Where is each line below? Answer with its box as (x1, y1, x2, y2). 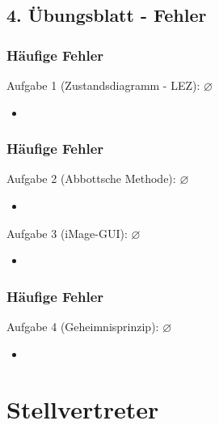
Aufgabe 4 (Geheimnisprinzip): (6, 318, 159, 334)
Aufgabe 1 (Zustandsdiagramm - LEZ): (6, 77, 200, 93)
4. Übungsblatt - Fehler (6, 2, 207, 28)
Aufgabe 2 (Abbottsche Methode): (6, 170, 176, 187)
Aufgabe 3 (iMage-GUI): (6, 224, 128, 241)
